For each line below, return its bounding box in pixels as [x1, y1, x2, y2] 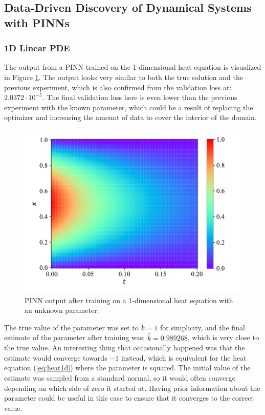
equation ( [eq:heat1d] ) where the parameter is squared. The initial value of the [4, 362, 251, 373]
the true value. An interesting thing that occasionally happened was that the [4, 342, 245, 353]
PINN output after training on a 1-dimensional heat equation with [25, 294, 233, 305]
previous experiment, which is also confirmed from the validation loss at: [4, 82, 232, 92]
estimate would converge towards [4, 352, 107, 363]
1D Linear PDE [4, 42, 70, 54]
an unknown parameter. [25, 305, 99, 315]
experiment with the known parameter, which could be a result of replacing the [4, 102, 253, 112]
